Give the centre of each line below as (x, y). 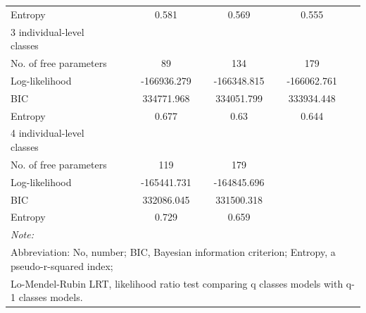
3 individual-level (48, 31)
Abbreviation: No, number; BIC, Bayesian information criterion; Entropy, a (173, 252)
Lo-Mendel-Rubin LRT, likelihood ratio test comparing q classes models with (177, 283)
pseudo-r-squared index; (62, 265)
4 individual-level (48, 133)
